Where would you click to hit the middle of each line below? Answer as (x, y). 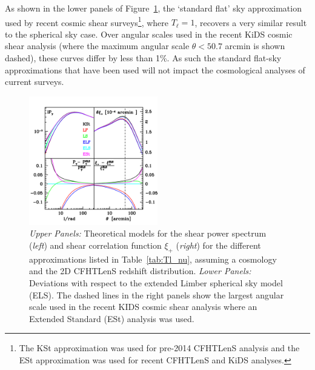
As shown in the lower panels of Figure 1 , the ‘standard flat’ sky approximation (153, 8)
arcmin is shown (255, 46)
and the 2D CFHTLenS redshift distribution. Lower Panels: (140, 271)
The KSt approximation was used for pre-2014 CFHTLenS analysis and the (159, 348)
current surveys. (35, 82)
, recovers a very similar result (251, 22)
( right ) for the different (218, 245)
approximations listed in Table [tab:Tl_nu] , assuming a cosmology (153, 259)
